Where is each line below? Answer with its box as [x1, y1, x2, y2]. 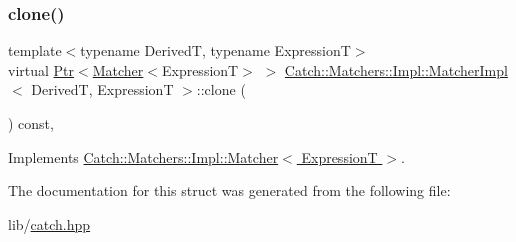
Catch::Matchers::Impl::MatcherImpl [284, 59, 508, 80]
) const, [8, 113, 54, 133]
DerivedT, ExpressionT [31, 79, 174, 100]
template [8, 40, 62, 61]
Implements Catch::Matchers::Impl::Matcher [8, 146, 279, 167]
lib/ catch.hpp [8, 213, 91, 234]
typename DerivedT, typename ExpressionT [80, 40, 351, 61]
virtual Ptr [8, 59, 75, 80]
